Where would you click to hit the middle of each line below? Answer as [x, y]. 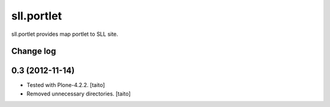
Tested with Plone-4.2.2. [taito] [66, 85]
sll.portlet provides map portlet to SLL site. [65, 34]
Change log [34, 51]
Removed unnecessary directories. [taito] [79, 94]
